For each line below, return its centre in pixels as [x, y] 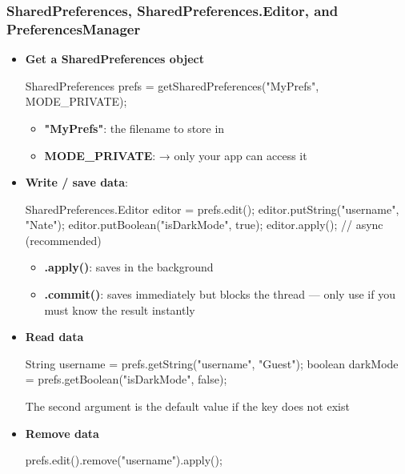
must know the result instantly [120, 309]
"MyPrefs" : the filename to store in [134, 128]
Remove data [62, 433]
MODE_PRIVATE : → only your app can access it [176, 155]
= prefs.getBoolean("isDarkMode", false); [126, 379]
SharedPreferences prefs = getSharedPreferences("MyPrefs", [172, 85]
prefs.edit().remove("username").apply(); [124, 460]
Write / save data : [76, 182]
